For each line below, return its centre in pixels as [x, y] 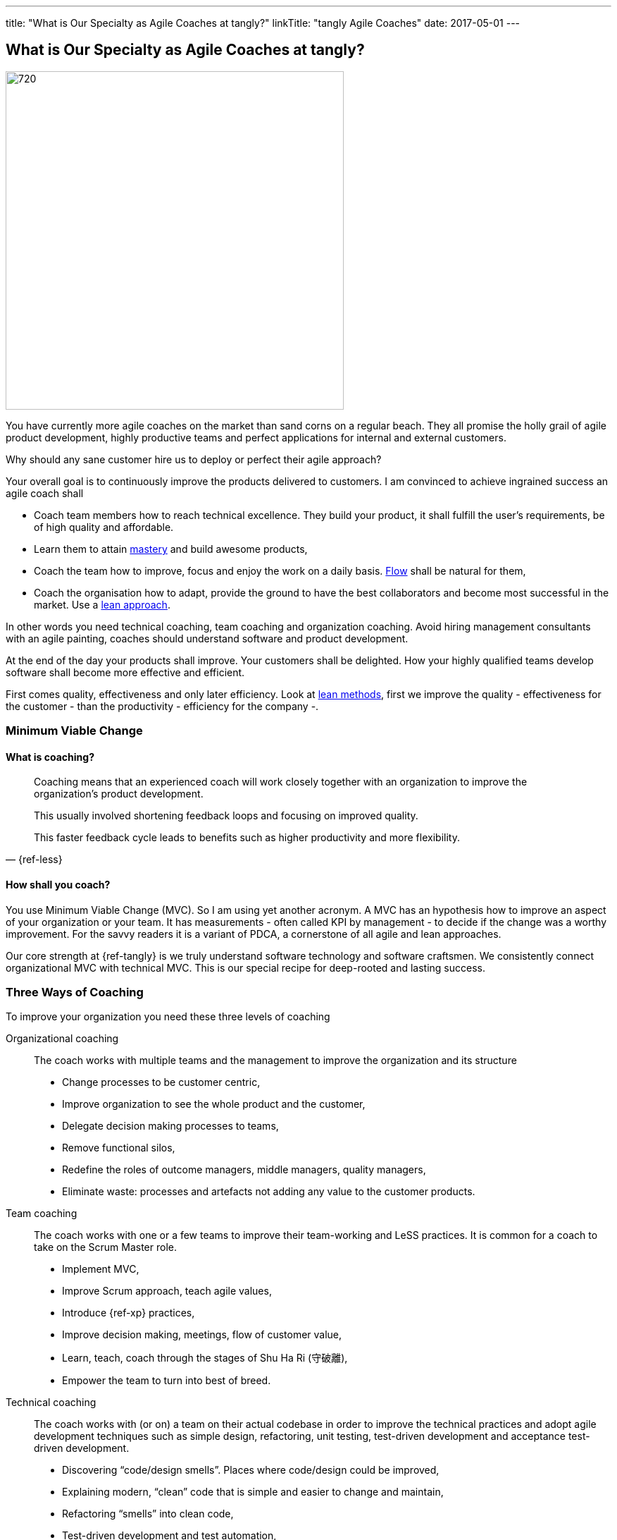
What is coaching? [50, 757]
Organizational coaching [62, 1039]
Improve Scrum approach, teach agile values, [167, 1291]
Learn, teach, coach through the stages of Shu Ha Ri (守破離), [205, 1358]
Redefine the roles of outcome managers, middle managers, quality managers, [244, 1170]
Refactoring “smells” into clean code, [148, 1514]
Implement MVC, [101, 1269]
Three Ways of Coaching [75, 992]
